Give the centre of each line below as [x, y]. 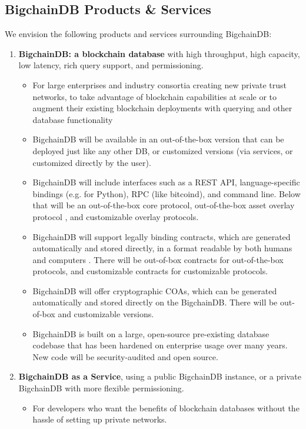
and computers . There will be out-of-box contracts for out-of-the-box [158, 259]
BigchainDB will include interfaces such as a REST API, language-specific [166, 182]
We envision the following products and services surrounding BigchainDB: [138, 34]
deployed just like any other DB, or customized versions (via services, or [163, 150]
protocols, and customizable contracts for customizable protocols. [150, 271]
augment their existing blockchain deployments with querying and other [162, 108]
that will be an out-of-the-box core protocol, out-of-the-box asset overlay [164, 205]
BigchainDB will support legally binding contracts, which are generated [162, 236]
